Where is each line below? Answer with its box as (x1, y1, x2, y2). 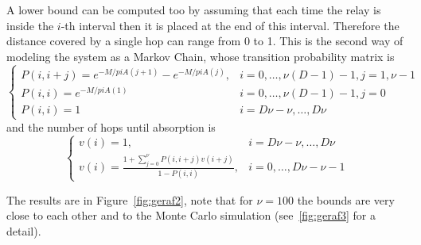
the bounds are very (297, 191, 395, 208)
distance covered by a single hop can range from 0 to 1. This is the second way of (6, 33, 403, 49)
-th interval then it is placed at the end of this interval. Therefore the (60, 17, 400, 33)
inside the (6, 17, 54, 33)
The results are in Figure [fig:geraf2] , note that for (6, 191, 253, 208)
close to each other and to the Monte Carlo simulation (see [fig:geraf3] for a (6, 207, 376, 224)
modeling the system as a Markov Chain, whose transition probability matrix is (6, 48, 395, 64)
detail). (6, 223, 41, 239)
